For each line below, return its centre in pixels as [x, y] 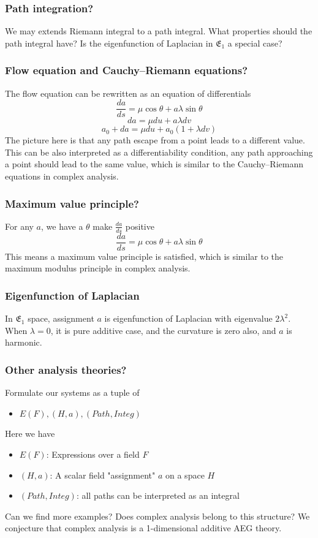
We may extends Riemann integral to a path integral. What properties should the [159, 31]
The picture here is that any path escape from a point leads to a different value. [155, 140]
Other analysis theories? [66, 369]
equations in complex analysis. [62, 176]
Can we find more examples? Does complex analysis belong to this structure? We [157, 516]
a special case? [255, 43]
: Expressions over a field [93, 454]
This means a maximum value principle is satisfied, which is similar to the [144, 256]
